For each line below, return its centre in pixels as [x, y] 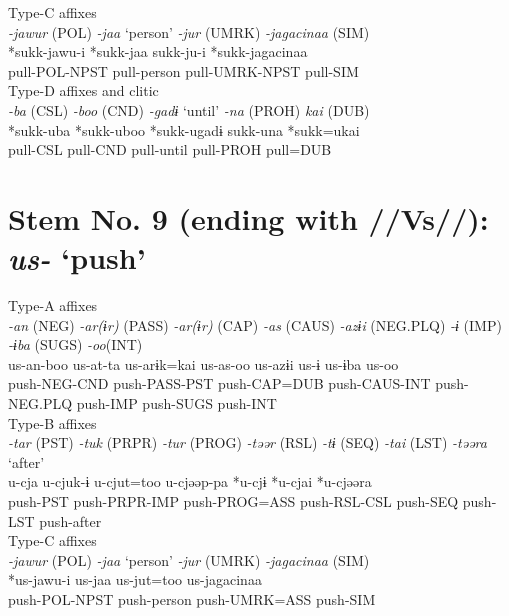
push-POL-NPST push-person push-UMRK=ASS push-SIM [192, 598]
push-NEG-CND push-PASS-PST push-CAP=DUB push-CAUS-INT [219, 383]
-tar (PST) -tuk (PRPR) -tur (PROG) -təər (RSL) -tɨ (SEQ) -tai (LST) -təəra [247, 442]
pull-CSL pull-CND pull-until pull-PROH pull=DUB [170, 149]
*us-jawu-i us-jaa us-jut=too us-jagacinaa [135, 579]
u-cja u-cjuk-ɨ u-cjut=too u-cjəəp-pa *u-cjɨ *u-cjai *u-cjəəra [190, 481]
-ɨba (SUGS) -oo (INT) [75, 344]
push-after [70, 520]
